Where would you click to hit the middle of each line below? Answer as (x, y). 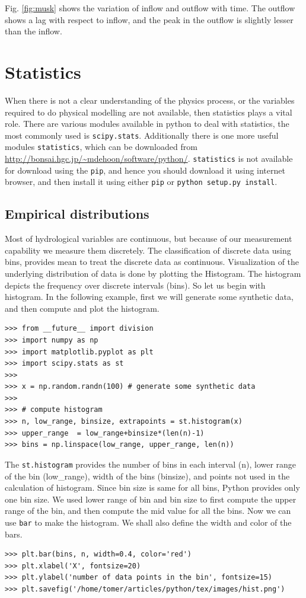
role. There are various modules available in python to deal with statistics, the (147, 124)
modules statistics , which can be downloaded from (101, 147)
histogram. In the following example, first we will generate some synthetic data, (149, 297)
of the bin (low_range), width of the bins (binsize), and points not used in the (147, 476)
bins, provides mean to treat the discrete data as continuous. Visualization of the (152, 262)
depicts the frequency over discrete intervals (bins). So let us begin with (135, 285)
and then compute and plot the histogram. (82, 308)
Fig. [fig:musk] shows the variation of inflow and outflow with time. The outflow (150, 8)
